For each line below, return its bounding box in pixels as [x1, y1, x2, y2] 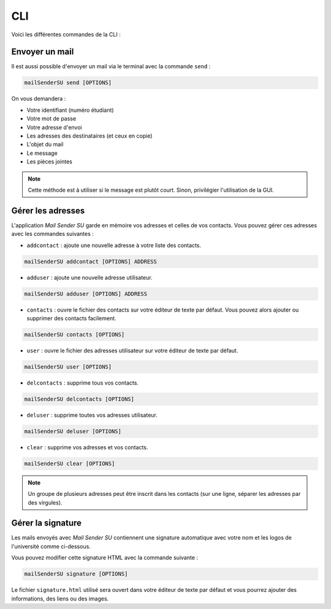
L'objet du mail [26, 141, 64, 148]
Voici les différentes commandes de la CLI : [11, 31, 121, 38]
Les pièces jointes [26, 158, 73, 165]
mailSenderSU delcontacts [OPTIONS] [24, 395, 135, 403]
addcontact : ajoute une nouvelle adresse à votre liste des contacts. [26, 242, 202, 249]
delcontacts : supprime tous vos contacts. [26, 379, 139, 387]
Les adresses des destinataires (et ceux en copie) [26, 132, 153, 139]
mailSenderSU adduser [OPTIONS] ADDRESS [24, 290, 147, 297]
